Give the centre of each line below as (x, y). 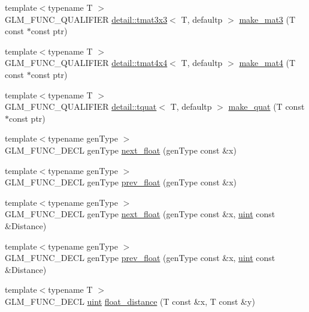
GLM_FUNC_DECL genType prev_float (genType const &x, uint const (140, 258)
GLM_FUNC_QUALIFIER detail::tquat (81, 106)
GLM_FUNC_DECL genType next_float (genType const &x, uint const (140, 214)
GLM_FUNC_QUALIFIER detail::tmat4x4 (86, 63)
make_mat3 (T (267, 19)
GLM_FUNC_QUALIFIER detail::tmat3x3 (86, 19)
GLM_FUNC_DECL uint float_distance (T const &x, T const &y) (130, 301)
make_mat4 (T (267, 63)
